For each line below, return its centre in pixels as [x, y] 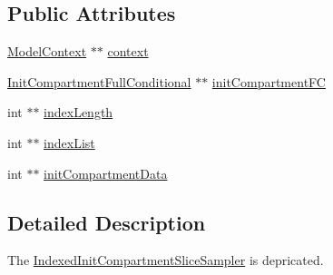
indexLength [78, 112]
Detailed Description [107, 222]
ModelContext [47, 51]
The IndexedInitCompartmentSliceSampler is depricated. [166, 260]
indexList [69, 142]
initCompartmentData [106, 173]
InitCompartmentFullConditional [99, 81]
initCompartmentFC [269, 81]
